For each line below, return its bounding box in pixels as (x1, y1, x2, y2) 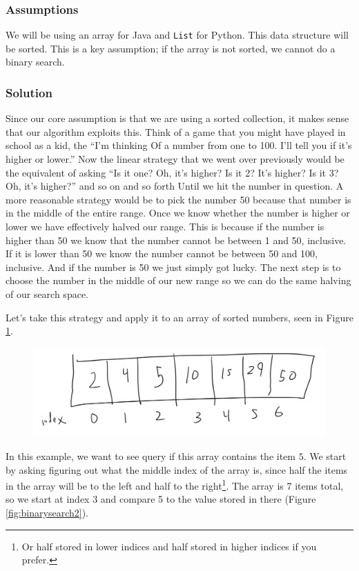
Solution (6, 83, 52, 101)
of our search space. (6, 287, 88, 301)
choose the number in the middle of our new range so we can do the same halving (6, 273, 351, 288)
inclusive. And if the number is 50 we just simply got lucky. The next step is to (6, 259, 341, 274)
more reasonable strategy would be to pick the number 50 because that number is (6, 192, 351, 206)
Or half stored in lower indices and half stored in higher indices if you (21, 539, 317, 553)
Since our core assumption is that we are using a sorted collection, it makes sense (6, 111, 349, 126)
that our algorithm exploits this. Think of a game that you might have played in (6, 124, 346, 139)
